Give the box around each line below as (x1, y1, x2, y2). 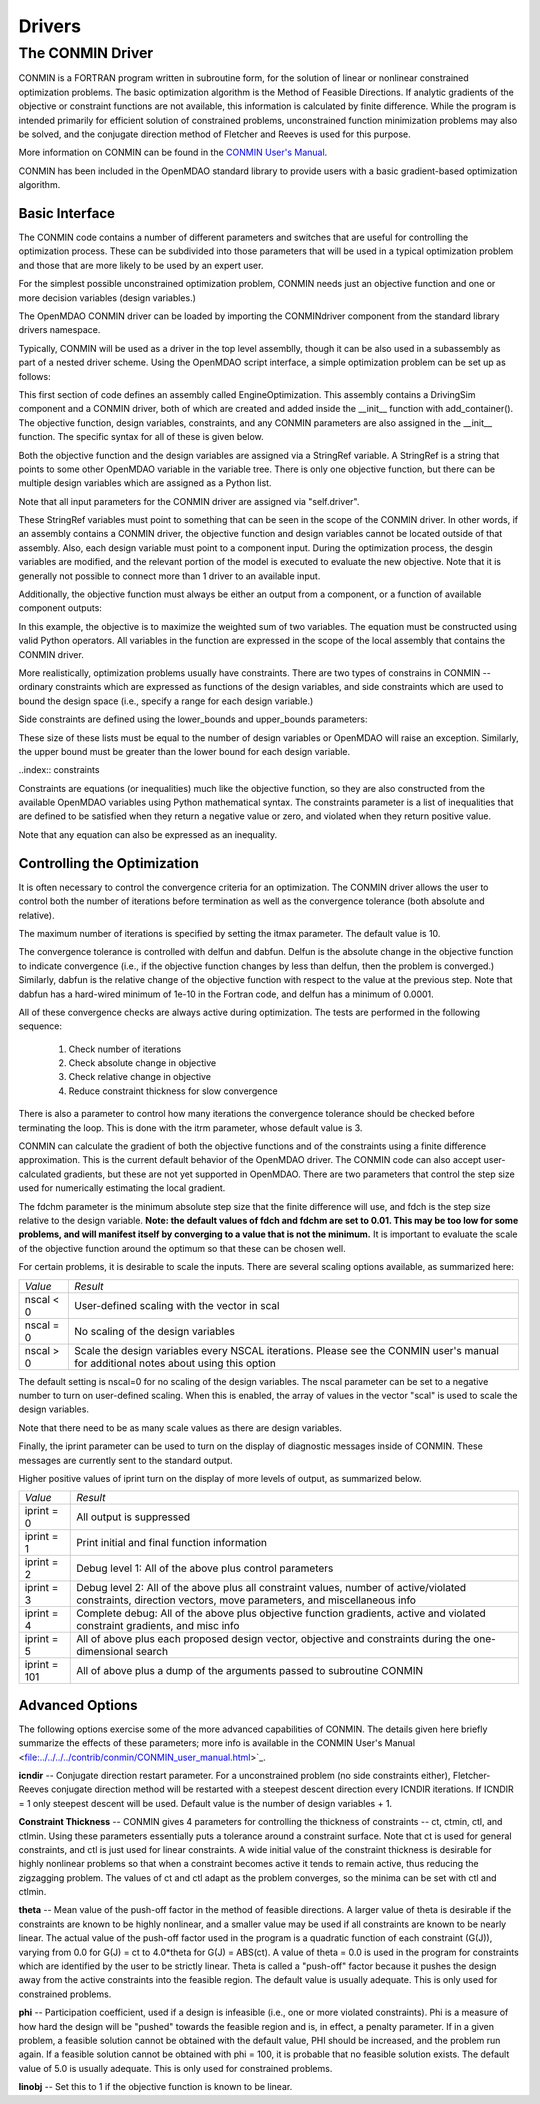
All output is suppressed (76, 1510, 191, 1524)
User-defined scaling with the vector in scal (74, 1298, 280, 1312)
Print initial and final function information (76, 1536, 268, 1550)
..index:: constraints (18, 764, 100, 776)
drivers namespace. (18, 324, 101, 336)
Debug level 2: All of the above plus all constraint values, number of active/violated (76, 1581, 467, 1595)
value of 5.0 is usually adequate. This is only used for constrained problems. (18, 2062, 333, 2074)
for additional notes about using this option (74, 1356, 277, 1370)
